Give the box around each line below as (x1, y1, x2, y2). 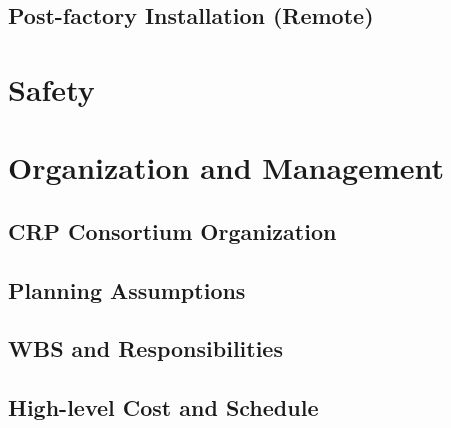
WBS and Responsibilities (8, 333, 283, 364)
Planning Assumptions (8, 274, 246, 305)
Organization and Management (8, 147, 445, 188)
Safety (8, 68, 95, 109)
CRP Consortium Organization (8, 215, 337, 246)
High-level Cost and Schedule (8, 392, 319, 423)
